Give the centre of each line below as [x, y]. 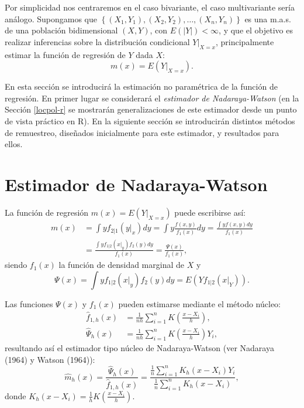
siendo [16, 265]
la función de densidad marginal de [121, 265]
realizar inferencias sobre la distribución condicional [97, 41]
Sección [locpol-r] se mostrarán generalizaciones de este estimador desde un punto [151, 109]
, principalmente [245, 41]
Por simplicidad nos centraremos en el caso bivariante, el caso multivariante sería [150, 7]
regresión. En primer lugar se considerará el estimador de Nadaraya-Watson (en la [152, 98]
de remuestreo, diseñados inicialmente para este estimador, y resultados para [142, 132]
